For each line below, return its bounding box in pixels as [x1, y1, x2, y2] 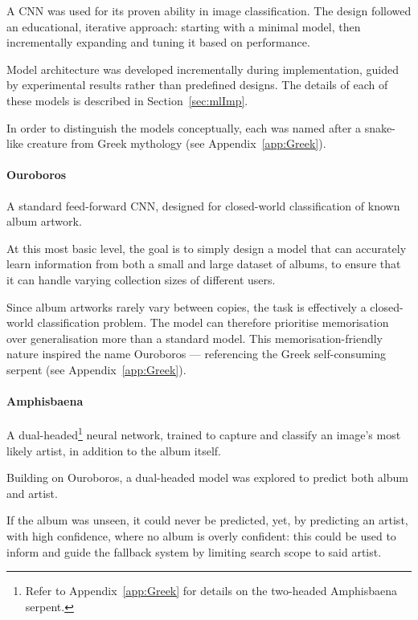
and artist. [6, 484, 58, 501]
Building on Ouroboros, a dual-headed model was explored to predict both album [6, 469, 408, 486]
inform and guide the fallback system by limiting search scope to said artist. [6, 543, 382, 560]
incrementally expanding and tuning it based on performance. [6, 34, 310, 51]
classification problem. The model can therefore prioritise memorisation [37, 314, 389, 331]
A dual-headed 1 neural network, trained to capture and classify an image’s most [6, 424, 401, 443]
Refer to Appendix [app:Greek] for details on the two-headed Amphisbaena [25, 582, 398, 599]
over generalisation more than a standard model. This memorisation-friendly [6, 329, 383, 346]
